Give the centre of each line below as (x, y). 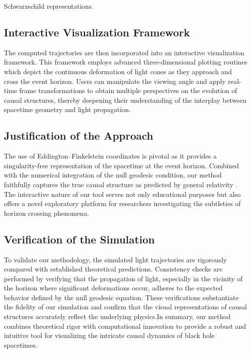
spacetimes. (21, 345)
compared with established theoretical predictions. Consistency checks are (113, 269)
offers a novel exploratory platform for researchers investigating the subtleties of (122, 203)
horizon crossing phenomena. (47, 213)
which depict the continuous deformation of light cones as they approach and (118, 71)
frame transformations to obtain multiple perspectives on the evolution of (128, 90)
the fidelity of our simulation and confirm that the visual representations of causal (125, 307)
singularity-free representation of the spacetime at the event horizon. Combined (122, 165)
